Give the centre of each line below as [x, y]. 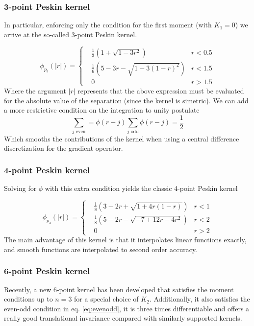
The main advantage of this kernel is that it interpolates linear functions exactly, [125, 240]
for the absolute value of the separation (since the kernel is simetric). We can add [126, 100]
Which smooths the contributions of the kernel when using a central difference [122, 138]
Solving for [20, 188]
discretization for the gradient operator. [63, 148]
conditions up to [28, 299]
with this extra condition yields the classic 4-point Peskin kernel [141, 188]
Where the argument [35, 90]
